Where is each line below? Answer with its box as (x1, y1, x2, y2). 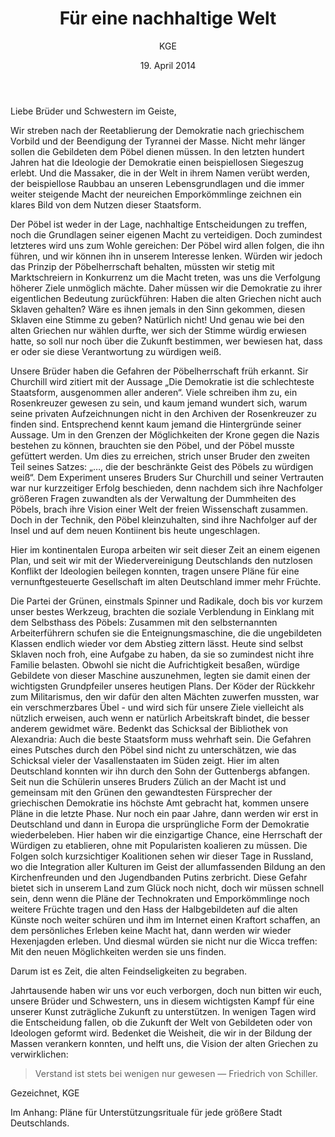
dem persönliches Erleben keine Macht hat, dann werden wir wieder (10, 924, 292, 936)
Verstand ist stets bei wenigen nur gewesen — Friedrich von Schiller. (34, 1067, 318, 1079)
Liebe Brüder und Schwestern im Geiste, (10, 105, 177, 117)
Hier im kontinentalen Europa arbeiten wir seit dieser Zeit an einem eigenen (10, 543, 321, 556)
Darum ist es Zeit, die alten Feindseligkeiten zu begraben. (10, 965, 247, 977)
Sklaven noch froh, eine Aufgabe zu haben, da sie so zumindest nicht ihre (10, 648, 315, 660)
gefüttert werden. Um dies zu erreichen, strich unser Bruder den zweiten (10, 450, 310, 462)
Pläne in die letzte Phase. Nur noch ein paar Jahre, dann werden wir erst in (10, 807, 319, 819)
